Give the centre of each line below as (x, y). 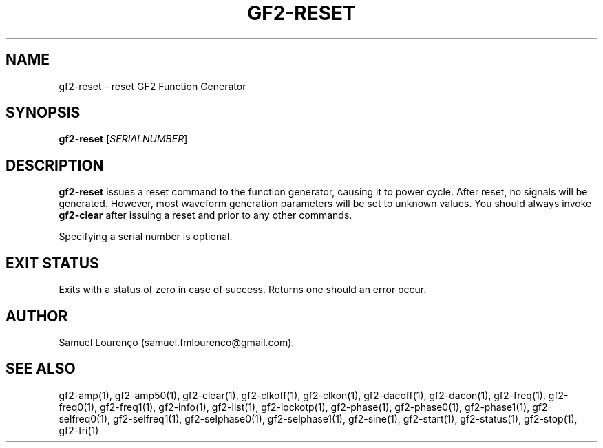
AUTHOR (37, 316)
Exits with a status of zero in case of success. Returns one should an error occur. (243, 290)
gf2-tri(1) (79, 430)
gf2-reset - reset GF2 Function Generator (152, 86)
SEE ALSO (41, 369)
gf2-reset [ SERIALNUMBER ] (123, 139)
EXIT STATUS (52, 263)
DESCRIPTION (55, 165)
